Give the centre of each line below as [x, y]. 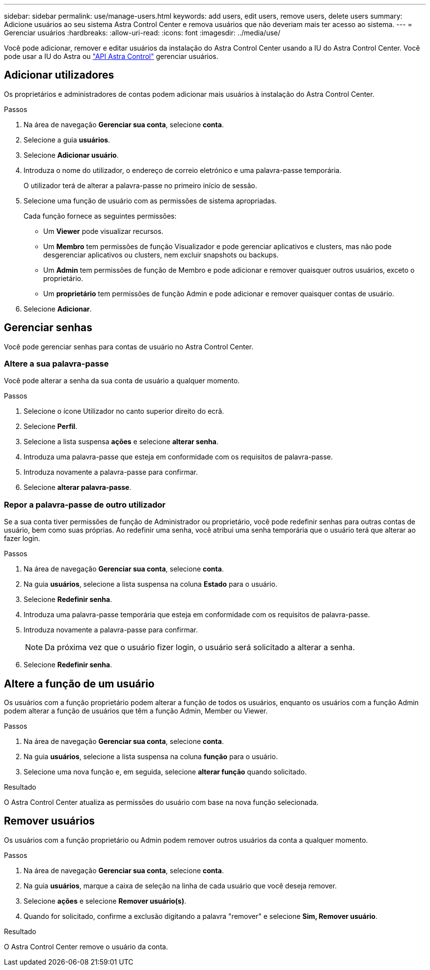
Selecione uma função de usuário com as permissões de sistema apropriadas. [150, 200]
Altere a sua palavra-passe [56, 364]
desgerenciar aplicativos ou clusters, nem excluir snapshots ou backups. [161, 255]
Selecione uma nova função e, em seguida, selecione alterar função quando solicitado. [165, 772]
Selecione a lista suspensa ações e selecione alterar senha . [121, 442]
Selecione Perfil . [51, 427]
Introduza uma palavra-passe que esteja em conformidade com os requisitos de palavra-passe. [178, 457]
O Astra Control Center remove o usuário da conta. [86, 946]
